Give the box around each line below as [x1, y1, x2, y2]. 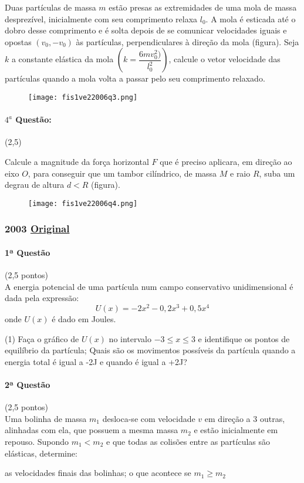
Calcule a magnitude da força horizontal [5, 156, 149, 168]
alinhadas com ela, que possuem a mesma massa [5, 424, 178, 436]
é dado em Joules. [52, 312, 116, 325]
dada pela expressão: [5, 292, 79, 304]
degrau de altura [5, 178, 65, 191]
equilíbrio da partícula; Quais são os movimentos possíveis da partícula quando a [5, 344, 296, 356]
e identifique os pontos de [198, 332, 290, 344]
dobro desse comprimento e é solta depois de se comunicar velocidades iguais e [5, 24, 287, 36]
